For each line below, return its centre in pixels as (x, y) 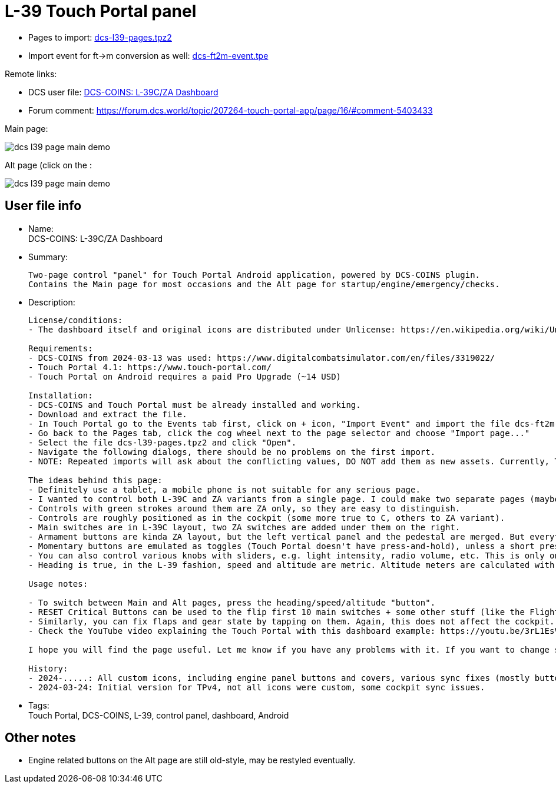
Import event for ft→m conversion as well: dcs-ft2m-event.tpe (148, 55)
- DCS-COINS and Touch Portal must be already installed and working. (195, 405)
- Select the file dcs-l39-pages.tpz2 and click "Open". (163, 442)
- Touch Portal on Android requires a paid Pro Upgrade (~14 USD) (185, 376)
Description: (52, 302)
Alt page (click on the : (48, 165)
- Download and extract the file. (108, 414)
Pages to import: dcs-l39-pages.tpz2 (100, 37)
